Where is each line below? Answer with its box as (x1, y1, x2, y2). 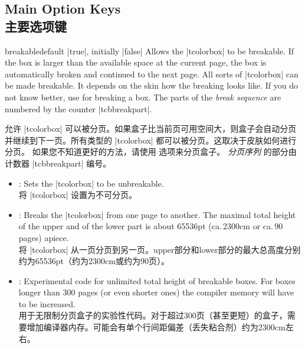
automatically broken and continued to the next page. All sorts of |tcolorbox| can (5, 67, 299, 80)
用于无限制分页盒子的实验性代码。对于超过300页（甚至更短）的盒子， (18, 309, 287, 321)
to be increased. (18, 297, 76, 310)
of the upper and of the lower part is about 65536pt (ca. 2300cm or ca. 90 (18, 220, 283, 232)
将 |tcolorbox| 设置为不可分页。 (18, 188, 137, 201)
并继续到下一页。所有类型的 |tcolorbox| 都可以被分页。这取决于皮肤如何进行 (5, 134, 297, 146)
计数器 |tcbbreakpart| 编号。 (5, 157, 111, 169)
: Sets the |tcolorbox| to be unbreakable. (18, 177, 164, 189)
